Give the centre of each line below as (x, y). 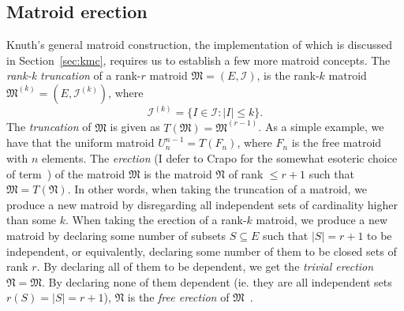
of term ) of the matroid (66, 173)
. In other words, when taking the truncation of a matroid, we (217, 189)
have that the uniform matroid (80, 142)
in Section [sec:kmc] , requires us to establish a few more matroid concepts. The (198, 60)
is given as (135, 127)
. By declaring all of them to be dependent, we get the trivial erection (205, 266)
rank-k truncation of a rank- (74, 75)
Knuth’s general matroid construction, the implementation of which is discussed (200, 45)
